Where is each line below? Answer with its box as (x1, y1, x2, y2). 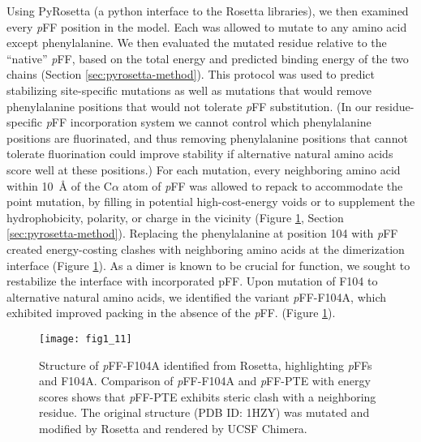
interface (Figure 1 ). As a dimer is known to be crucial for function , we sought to (6, 256, 410, 273)
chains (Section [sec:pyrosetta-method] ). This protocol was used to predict (6, 66, 376, 83)
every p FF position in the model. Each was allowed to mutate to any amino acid (6, 18, 407, 35)
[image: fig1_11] (39, 333, 132, 345)
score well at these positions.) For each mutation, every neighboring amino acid (6, 161, 401, 178)
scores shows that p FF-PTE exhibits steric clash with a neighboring (39, 388, 376, 405)
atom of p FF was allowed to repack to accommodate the (122, 177, 403, 194)
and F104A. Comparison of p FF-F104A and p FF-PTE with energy (39, 372, 371, 389)
